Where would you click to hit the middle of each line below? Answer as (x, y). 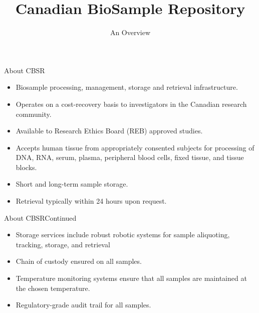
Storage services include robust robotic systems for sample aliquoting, (123, 234)
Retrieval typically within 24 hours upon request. (91, 201)
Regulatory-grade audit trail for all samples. (83, 305)
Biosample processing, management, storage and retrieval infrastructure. (127, 87)
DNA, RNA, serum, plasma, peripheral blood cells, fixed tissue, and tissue (130, 157)
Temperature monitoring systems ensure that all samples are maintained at (131, 278)
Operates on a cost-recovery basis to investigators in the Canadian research (131, 104)
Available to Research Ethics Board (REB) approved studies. (109, 131)
